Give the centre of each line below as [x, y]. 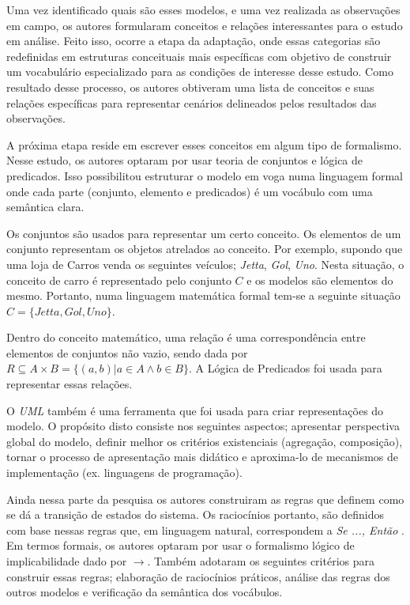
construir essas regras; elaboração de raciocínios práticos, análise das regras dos [198, 576]
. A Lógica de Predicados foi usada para [286, 368]
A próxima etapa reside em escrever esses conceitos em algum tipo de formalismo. [204, 144]
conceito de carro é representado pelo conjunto [119, 280]
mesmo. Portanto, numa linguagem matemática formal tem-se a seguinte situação [203, 295]
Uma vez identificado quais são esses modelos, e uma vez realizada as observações [203, 9]
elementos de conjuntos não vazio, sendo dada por [127, 352]
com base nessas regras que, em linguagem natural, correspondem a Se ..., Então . [205, 529]
